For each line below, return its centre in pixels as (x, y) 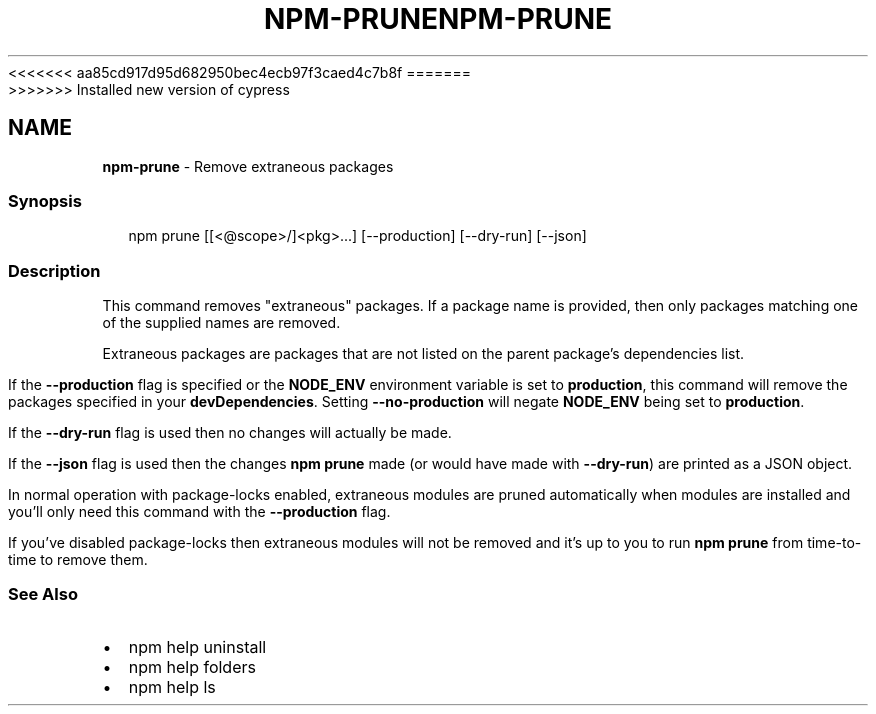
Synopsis (45, 200)
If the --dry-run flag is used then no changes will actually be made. (230, 433)
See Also (43, 594)
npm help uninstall (197, 646)
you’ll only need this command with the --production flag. (199, 512)
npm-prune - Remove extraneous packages (248, 166)
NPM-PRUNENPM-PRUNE (438, 19)
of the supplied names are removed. (221, 323)
